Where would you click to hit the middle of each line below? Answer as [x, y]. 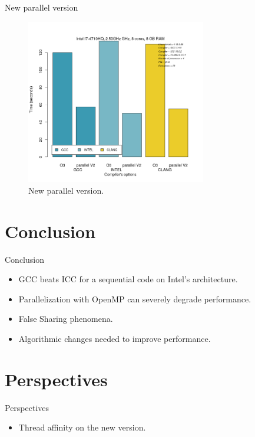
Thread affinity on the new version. [82, 427]
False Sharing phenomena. [66, 319]
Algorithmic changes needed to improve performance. [115, 338]
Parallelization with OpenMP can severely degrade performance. [135, 299]
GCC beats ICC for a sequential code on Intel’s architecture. [128, 279]
